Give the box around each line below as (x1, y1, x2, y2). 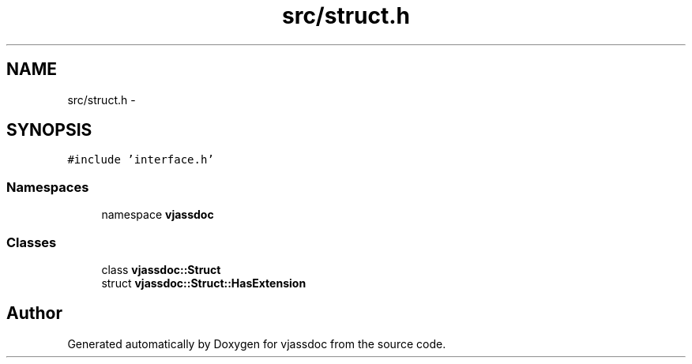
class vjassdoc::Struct (101, 262, 221, 276)
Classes (6, 234, 57, 250)
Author (6, 303, 62, 324)
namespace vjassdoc (101, 208, 214, 222)
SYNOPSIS (6, 120, 92, 141)
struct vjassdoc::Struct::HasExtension (101, 276, 307, 290)
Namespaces (6, 178, 89, 195)
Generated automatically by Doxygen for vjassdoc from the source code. (67, 336, 446, 351)
